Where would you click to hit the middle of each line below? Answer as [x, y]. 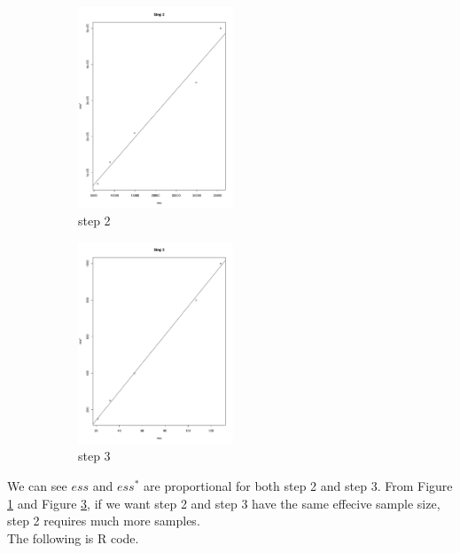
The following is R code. [73, 537]
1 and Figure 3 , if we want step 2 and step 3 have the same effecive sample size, [224, 503]
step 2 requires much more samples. [104, 521]
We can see [37, 485]
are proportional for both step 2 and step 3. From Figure [298, 485]
